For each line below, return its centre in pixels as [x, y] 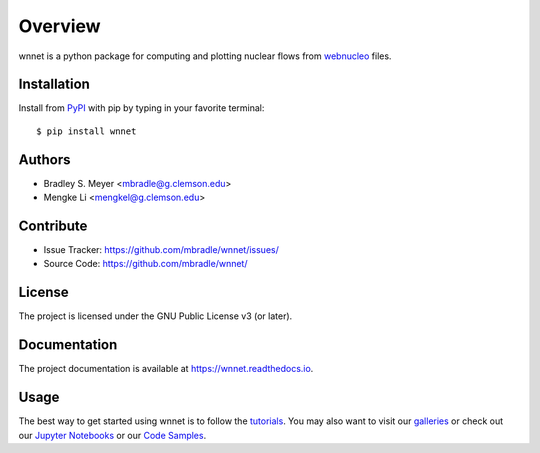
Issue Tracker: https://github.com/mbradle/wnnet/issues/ [161, 250]
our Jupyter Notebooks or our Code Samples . [112, 435]
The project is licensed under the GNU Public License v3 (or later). [155, 316]
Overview [59, 26]
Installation [54, 84]
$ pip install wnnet [86, 131]
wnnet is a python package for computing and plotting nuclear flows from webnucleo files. [205, 56]
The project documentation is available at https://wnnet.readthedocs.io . [166, 369]
